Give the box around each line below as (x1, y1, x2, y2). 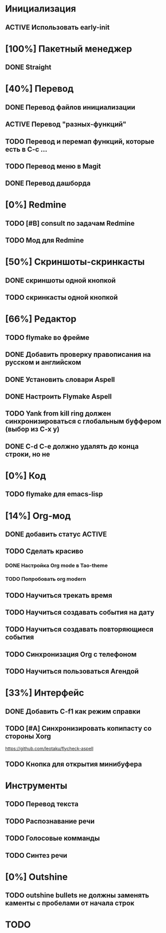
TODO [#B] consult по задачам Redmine (5, 219, 135, 227)
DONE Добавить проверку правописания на (5, 350, 151, 359)
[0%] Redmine (5, 199, 67, 211)
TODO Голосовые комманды (5, 834, 100, 843)
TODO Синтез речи (5, 851, 68, 860)
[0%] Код (5, 470, 46, 481)
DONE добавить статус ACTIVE (5, 530, 107, 539)
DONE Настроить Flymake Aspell (5, 392, 112, 401)
